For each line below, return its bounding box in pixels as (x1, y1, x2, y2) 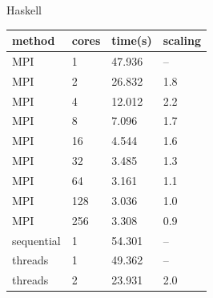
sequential (12, 232, 61, 248)
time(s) (111, 32, 152, 49)
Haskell (6, 2, 42, 18)
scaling (163, 32, 201, 49)
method (12, 32, 55, 49)
